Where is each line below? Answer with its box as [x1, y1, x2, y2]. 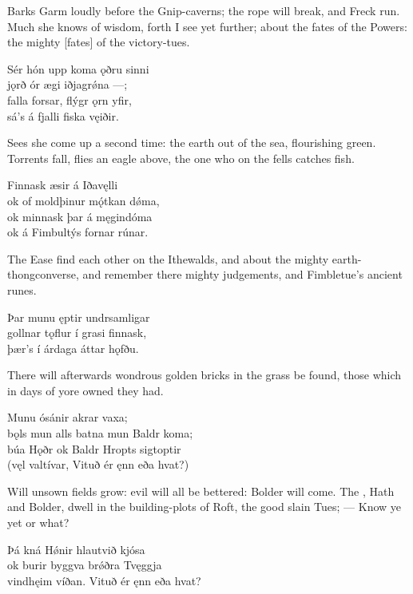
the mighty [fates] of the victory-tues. [7, 34, 190, 50]
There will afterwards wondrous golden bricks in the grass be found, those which [7, 366, 402, 383]
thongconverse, [7, 266, 79, 283]
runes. [7, 281, 37, 298]
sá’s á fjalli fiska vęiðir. [7, 107, 119, 124]
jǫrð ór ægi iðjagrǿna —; [7, 76, 128, 93]
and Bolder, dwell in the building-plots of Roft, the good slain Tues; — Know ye [7, 498, 402, 515]
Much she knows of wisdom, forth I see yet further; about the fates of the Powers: [7, 18, 407, 34]
